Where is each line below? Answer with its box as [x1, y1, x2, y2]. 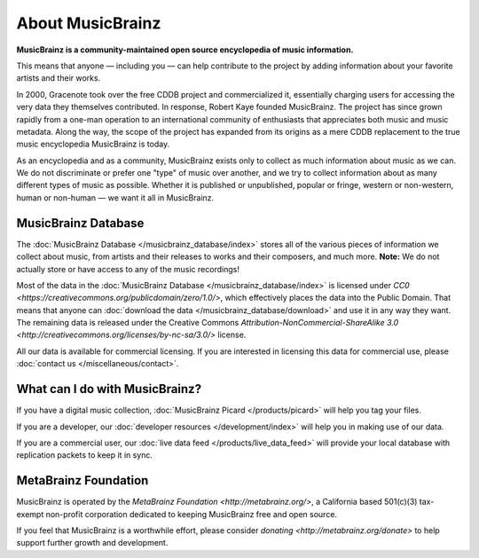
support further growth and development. [16, 538, 169, 548]
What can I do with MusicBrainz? [16, 381, 202, 397]
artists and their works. [16, 73, 101, 83]
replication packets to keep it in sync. [16, 450, 153, 460]
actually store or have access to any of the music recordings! [16, 263, 239, 274]
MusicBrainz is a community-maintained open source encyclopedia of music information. [16, 44, 354, 55]
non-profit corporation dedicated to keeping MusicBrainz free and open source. [45, 508, 337, 519]
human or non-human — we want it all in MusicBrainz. [16, 192, 215, 203]
